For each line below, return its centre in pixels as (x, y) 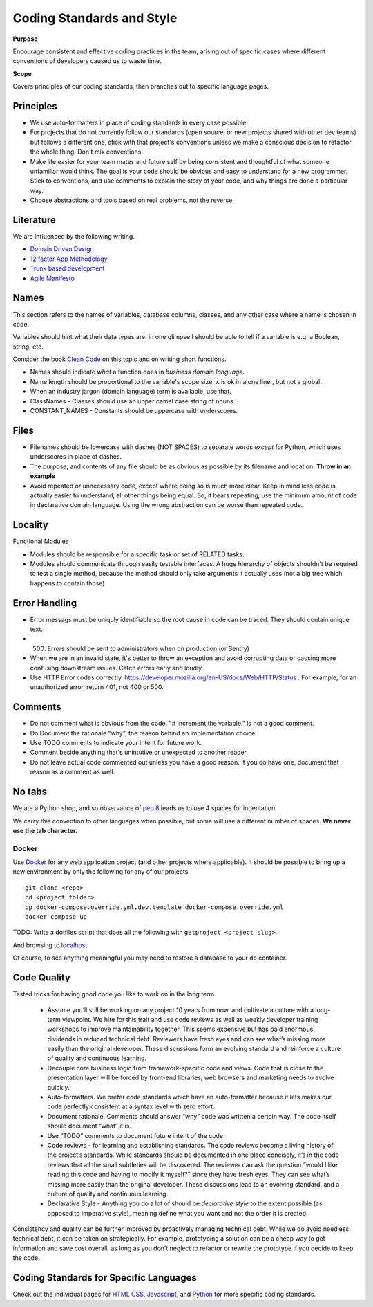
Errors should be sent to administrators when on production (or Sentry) (149, 648)
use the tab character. (45, 830)
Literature (35, 220)
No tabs (30, 792)
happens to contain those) (67, 583)
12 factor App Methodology (69, 259)
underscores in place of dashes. (76, 457)
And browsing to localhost (50, 945)
